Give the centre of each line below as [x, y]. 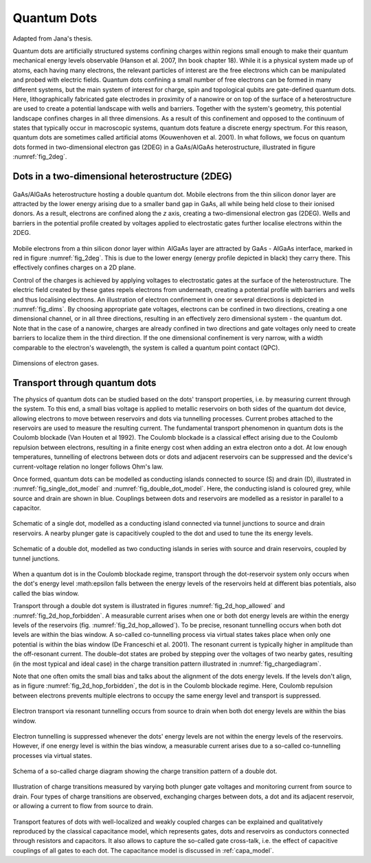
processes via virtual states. [53, 755]
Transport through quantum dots [85, 382]
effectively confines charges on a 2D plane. [75, 267]
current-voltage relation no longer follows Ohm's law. [88, 467]
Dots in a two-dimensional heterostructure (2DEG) [123, 176]
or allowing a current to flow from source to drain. [83, 806]
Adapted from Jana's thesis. [53, 38]
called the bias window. [46, 593]
